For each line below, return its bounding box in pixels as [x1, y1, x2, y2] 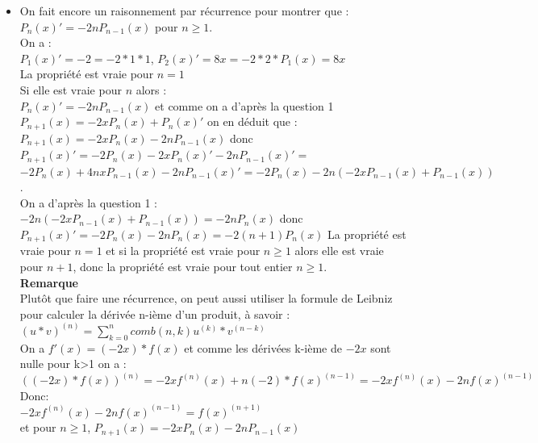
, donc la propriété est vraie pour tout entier [73, 257, 293, 274]
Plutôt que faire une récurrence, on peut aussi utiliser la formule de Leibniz [19, 290, 393, 307]
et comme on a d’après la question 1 [155, 97, 334, 114]
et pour [19, 419, 56, 436]
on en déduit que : [206, 113, 298, 130]
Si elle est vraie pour [19, 81, 122, 98]
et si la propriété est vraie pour [106, 242, 261, 259]
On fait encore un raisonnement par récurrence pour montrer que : [19, 2, 349, 19]
